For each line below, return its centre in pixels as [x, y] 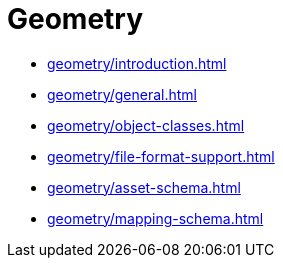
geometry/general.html [122, 94]
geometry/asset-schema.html [144, 187]
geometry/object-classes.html [146, 125]
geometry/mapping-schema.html [155, 218]
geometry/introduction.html [137, 63]
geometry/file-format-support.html [161, 156]
